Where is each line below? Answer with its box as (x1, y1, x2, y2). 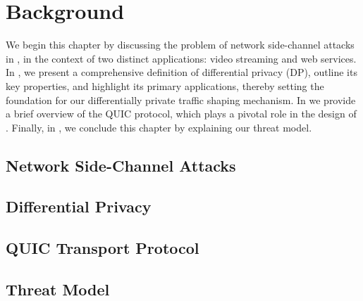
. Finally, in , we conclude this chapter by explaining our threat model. (6, 120, 312, 134)
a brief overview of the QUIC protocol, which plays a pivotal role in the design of (6, 106, 357, 121)
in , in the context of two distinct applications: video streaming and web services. (6, 51, 357, 65)
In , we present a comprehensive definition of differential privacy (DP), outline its (6, 65, 357, 79)
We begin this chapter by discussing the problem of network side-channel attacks (6, 37, 355, 52)
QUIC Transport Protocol (6, 237, 199, 259)
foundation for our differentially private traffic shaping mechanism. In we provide (6, 92, 356, 107)
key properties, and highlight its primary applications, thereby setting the (6, 78, 324, 93)
